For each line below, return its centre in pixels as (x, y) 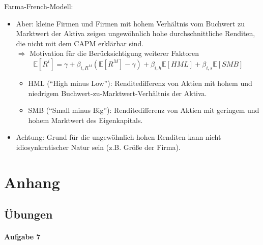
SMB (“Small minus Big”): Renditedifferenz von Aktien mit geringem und (144, 110)
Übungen (28, 214)
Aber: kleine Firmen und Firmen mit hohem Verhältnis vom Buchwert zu (130, 23)
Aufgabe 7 (22, 237)
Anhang (32, 182)
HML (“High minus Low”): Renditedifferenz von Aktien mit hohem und (140, 83)
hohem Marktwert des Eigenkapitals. (85, 120)
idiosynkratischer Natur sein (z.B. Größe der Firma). (98, 147)
